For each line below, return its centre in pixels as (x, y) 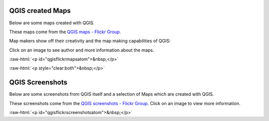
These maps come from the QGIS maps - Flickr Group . (65, 32)
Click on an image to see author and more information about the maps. (82, 50)
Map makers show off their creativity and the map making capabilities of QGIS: (90, 41)
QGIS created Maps (40, 11)
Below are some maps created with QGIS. (52, 23)
